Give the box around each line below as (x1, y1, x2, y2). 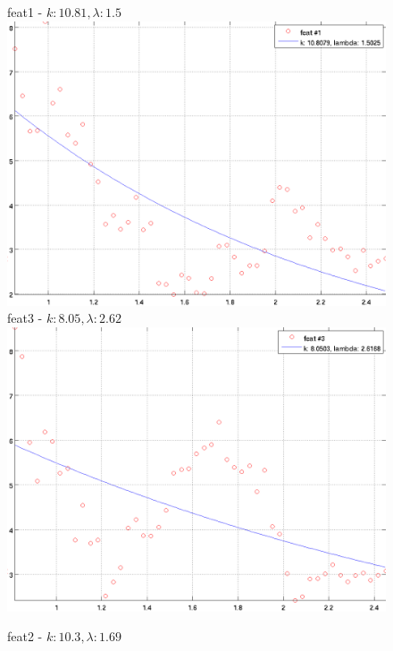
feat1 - (7, 3, 43, 21)
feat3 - (7, 309, 43, 327)
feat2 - (7, 627, 43, 646)
